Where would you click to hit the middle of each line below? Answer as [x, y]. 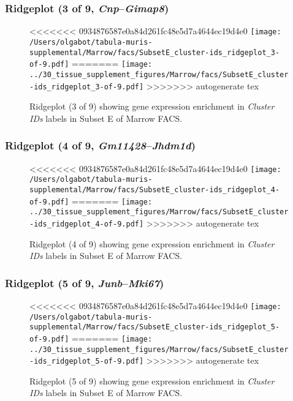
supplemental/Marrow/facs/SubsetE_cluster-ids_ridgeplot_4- [155, 189]
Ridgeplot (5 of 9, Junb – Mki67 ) [85, 283]
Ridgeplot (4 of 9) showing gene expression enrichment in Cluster [152, 243]
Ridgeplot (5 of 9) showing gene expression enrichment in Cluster [152, 380]
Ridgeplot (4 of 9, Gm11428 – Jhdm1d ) [101, 145]
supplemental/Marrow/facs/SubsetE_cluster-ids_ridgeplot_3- [155, 52]
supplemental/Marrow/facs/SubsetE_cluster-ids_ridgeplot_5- [155, 327]
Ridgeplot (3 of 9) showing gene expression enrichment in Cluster [152, 106]
